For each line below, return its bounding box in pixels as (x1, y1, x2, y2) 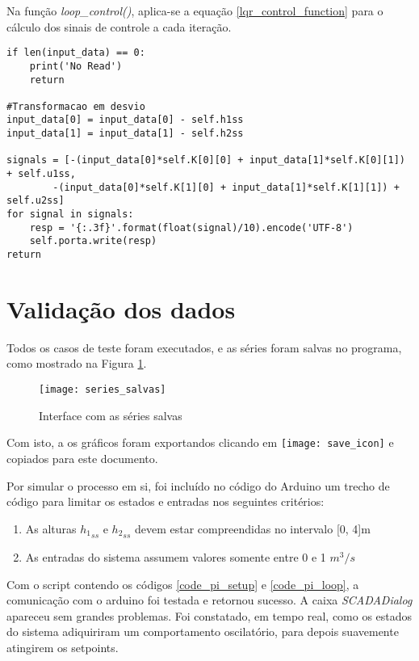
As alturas (25, 520, 77, 537)
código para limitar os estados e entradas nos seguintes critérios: (6, 493, 325, 510)
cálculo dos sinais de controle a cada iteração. (6, 18, 232, 35)
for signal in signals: (6, 208, 134, 221)
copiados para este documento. (6, 449, 158, 466)
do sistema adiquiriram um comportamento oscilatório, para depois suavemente (6, 623, 399, 640)
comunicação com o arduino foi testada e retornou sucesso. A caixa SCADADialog (6, 592, 413, 608)
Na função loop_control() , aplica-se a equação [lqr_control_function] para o (6, 2, 383, 19)
